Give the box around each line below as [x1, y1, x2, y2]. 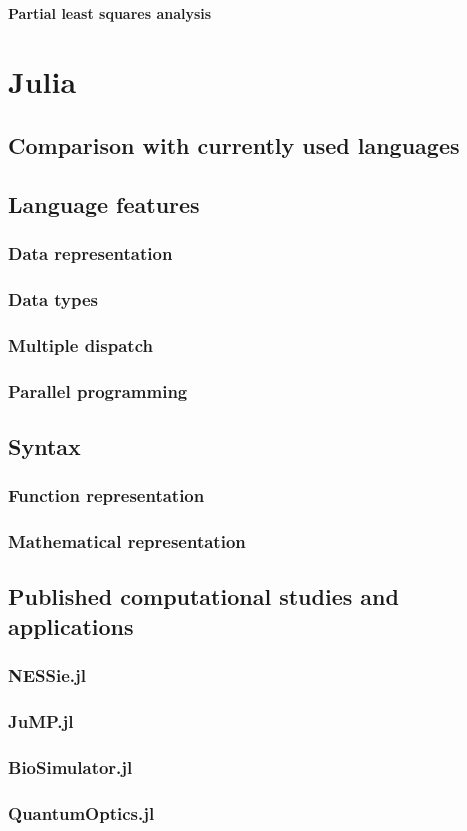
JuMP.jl [8, 708, 74, 733]
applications [8, 610, 134, 641]
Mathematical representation [8, 529, 246, 554]
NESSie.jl [8, 663, 87, 688]
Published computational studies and [8, 581, 399, 612]
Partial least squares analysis [8, 2, 212, 23]
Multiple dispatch [8, 332, 153, 357]
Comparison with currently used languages [8, 129, 460, 160]
